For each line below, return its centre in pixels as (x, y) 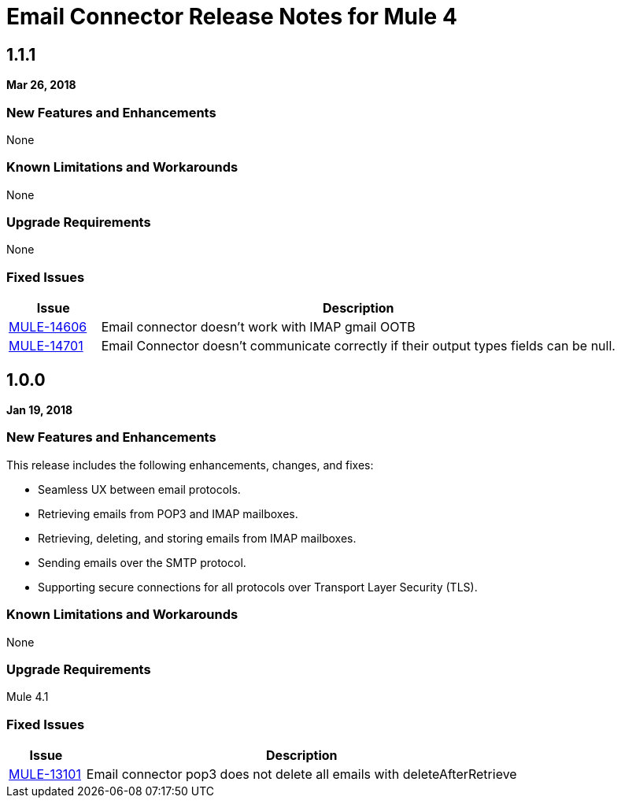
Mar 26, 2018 (41, 85)
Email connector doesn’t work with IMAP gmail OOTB (258, 327)
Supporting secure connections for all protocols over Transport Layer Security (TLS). (258, 587)
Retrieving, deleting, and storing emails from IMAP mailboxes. (197, 538)
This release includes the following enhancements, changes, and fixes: (190, 465)
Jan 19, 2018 (40, 410)
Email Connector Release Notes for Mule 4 (232, 17)
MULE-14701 (46, 346)
